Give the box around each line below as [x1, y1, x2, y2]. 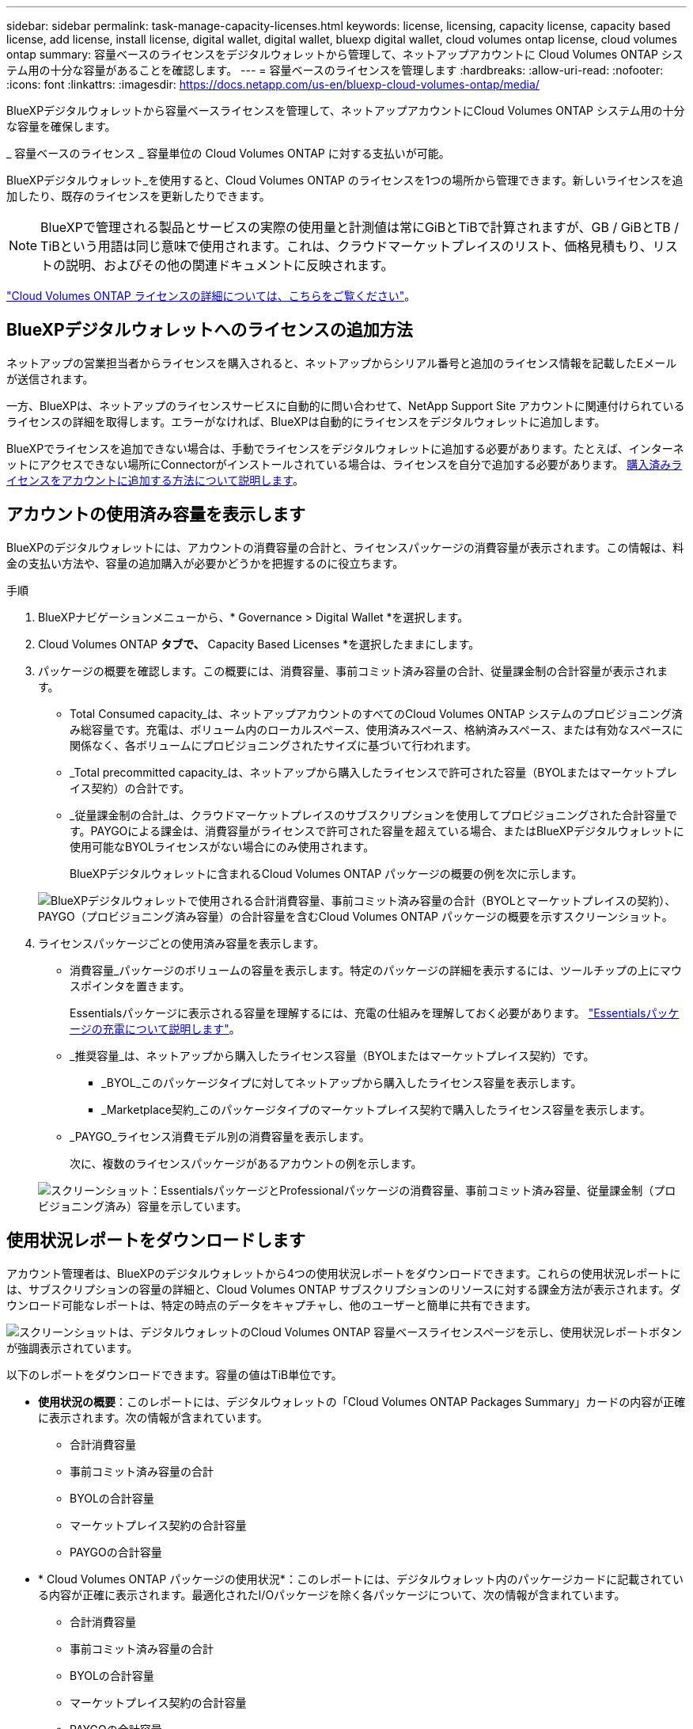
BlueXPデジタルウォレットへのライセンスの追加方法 [6, 320, 413, 340]
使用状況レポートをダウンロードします [6, 1230, 305, 1251]
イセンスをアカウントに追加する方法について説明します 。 [6, 473, 304, 487]
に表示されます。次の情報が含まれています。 [38, 1410, 268, 1424]
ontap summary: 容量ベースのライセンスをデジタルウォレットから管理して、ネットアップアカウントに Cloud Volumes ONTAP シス [6, 47, 684, 61]
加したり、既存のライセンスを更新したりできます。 [6, 189, 271, 203]
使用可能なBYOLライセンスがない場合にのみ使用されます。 [70, 839, 375, 853]
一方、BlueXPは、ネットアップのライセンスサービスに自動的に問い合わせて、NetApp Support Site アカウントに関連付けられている [6, 398, 685, 412]
